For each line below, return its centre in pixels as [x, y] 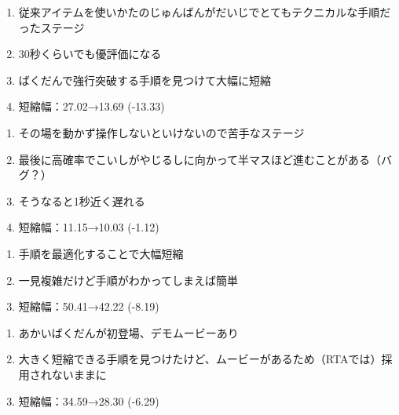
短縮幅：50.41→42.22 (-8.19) [89, 306]
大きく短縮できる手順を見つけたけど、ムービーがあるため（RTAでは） [200, 359]
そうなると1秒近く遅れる [82, 200]
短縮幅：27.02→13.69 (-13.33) [92, 106]
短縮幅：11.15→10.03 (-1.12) [89, 227]
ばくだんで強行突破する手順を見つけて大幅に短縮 [145, 80]
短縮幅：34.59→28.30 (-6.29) [89, 400]
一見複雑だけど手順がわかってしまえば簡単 [128, 280]
